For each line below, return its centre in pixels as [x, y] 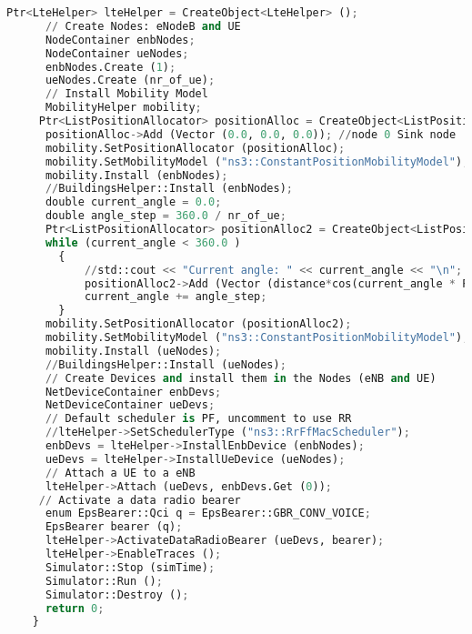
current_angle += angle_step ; [176, 297]
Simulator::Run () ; [104, 581]
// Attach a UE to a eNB [120, 473]
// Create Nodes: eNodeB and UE [143, 26]
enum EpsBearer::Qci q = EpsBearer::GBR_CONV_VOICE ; [208, 513]
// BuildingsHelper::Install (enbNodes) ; [169, 189]
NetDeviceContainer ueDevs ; [130, 405]
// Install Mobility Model [126, 94]
